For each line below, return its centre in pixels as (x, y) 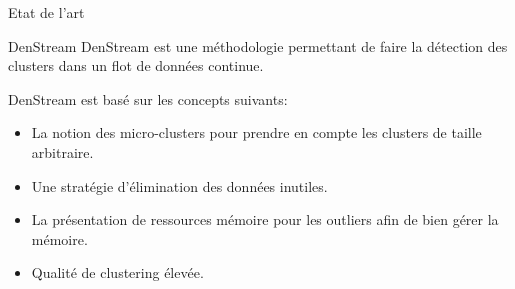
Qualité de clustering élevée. (117, 272)
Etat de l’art (46, 12)
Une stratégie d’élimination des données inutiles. (179, 185)
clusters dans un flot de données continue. (136, 65)
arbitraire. (62, 151)
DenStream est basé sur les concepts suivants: (148, 98)
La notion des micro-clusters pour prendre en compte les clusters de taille (256, 132)
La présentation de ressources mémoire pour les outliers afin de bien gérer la (265, 219)
